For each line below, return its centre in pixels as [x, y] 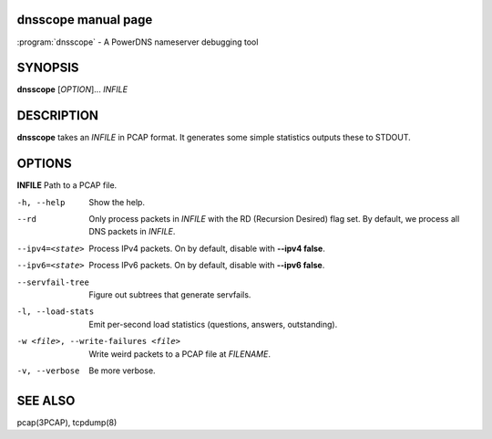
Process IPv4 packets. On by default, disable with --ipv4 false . [207, 248]
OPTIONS [44, 164]
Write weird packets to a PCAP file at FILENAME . [179, 354]
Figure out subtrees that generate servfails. [170, 294]
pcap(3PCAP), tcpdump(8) [67, 422]
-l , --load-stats [56, 312]
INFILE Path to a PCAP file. [67, 185]
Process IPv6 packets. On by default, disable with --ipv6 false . [207, 266]
